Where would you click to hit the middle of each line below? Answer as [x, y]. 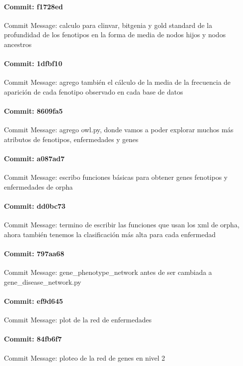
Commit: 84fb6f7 [33, 339]
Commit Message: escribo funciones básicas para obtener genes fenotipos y [116, 177]
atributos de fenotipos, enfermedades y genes [71, 139]
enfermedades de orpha [38, 186]
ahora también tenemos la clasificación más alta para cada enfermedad [110, 234]
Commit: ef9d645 [34, 301]
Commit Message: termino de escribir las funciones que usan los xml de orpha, [122, 225]
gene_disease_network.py [43, 281]
